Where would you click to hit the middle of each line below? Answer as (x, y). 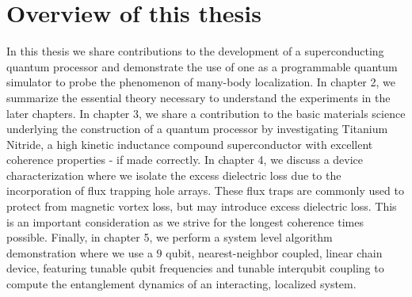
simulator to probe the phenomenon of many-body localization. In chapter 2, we (201, 82)
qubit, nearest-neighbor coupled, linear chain (274, 252)
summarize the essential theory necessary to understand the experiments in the (198, 97)
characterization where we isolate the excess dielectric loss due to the (174, 175)
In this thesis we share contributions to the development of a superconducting (195, 51)
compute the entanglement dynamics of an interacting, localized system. (181, 284)
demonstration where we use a (80, 252)
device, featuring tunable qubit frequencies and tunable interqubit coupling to (195, 268)
